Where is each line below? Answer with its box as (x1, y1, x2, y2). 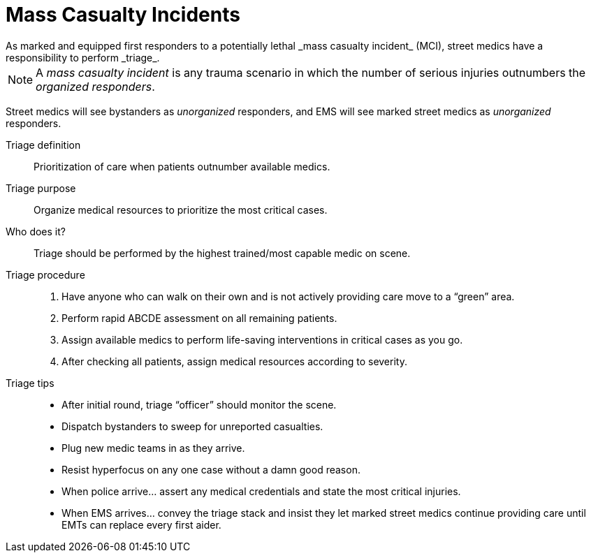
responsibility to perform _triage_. (6, 51, 160, 64)
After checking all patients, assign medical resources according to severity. (61, 355, 407, 367)
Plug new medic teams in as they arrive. (61, 441, 245, 454)
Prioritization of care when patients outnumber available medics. (34, 160, 330, 172)
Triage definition (6, 138, 81, 151)
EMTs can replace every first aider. (61, 518, 221, 531)
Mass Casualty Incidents (6, 3, 240, 27)
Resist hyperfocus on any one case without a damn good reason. (61, 463, 360, 476)
